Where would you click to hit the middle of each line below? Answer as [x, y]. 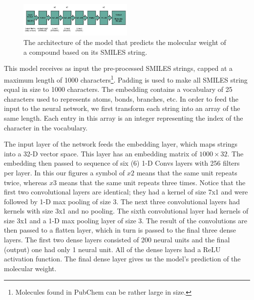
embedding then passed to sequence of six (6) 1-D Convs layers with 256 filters [122, 163]
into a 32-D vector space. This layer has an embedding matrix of [101, 153]
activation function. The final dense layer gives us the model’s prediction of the [122, 259]
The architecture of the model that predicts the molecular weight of [125, 42]
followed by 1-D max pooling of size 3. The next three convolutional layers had [122, 201]
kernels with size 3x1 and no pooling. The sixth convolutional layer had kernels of [126, 211]
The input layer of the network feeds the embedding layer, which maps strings [121, 144]
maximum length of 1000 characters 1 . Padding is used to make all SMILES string [126, 79]
